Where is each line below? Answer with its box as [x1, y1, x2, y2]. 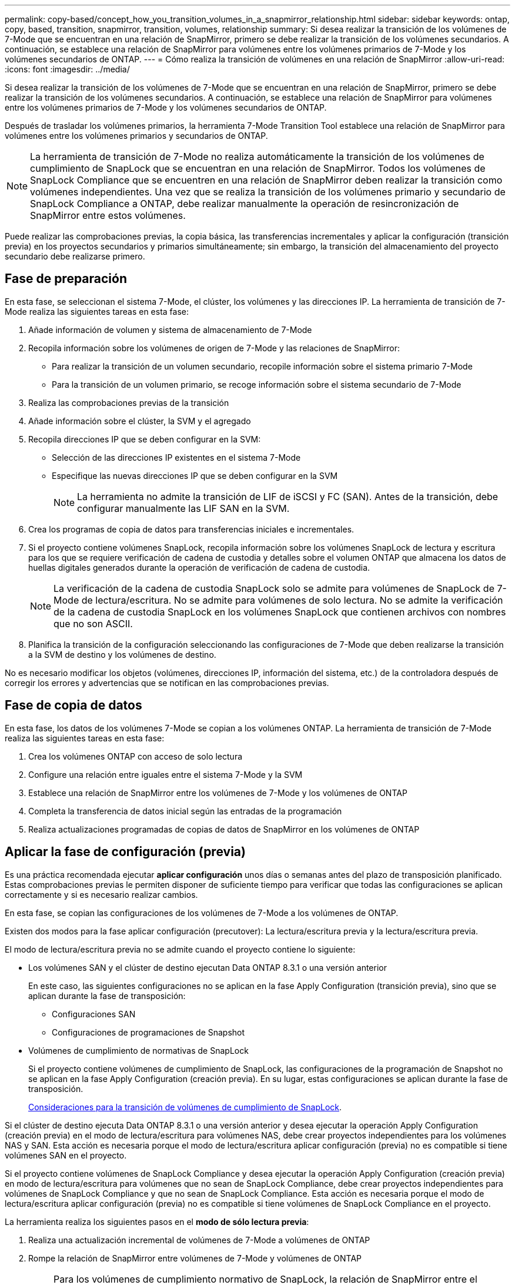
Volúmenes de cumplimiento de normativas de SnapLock [28, 1045, 249, 1056]
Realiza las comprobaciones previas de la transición [28, 397, 229, 408]
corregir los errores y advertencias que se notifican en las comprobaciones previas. [5, 677, 329, 688]
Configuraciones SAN [52, 1008, 136, 1019]
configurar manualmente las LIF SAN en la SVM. [77, 502, 290, 514]
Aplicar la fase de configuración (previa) [5, 844, 246, 860]
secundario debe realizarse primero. [5, 251, 145, 261]
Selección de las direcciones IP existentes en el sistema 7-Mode [52, 452, 301, 462]
